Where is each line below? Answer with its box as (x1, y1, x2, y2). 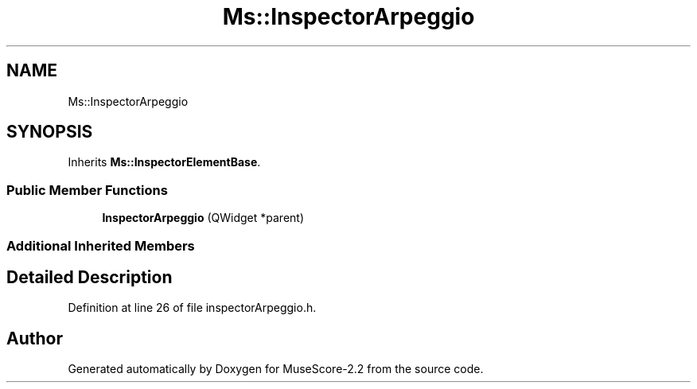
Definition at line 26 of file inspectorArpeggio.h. (68, 301, 317, 315)
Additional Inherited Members (6, 237, 195, 254)
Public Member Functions (6, 181, 168, 198)
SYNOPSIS (6, 122, 93, 142)
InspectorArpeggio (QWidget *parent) (102, 211, 305, 225)
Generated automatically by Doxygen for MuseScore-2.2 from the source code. (68, 362, 484, 376)
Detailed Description (6, 266, 173, 287)
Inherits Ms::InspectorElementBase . (68, 155, 261, 169)
